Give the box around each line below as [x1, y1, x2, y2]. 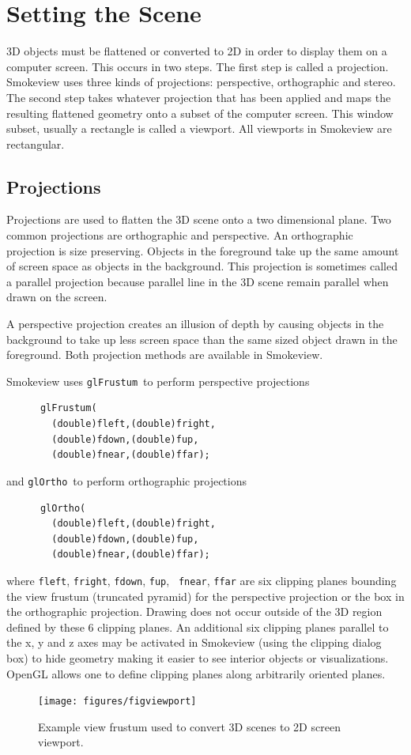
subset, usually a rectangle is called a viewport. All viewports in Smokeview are [6, 120, 392, 137]
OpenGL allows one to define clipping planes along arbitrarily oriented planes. [6, 665, 386, 681]
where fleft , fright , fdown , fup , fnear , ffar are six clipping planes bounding [6, 572, 397, 588]
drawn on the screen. [6, 289, 107, 305]
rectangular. [6, 135, 65, 152]
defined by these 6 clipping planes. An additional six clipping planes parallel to [6, 618, 389, 635]
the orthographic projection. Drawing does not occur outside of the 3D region [6, 603, 383, 620]
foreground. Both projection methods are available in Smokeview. [6, 346, 323, 363]
